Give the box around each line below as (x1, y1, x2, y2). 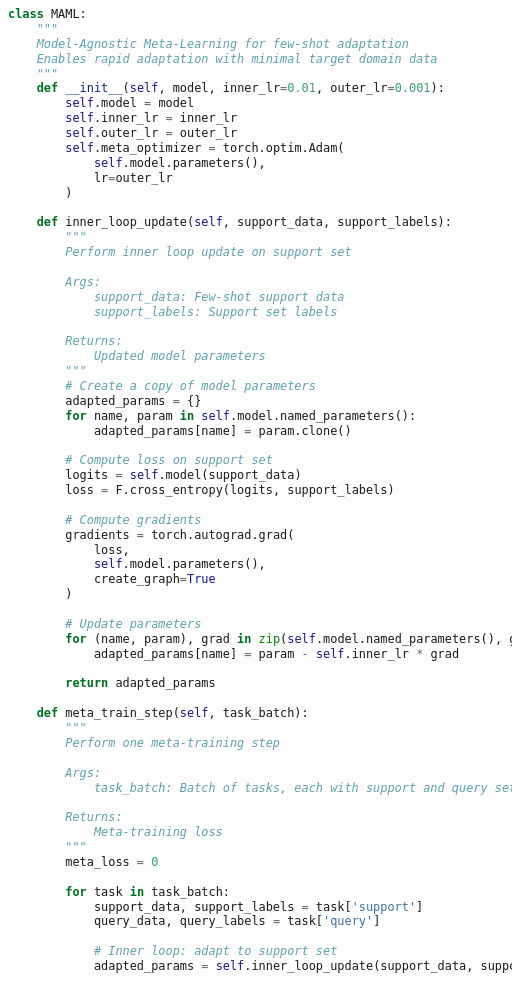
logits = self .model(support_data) (65, 468, 302, 483)
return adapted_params (65, 676, 216, 691)
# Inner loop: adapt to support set (93, 944, 338, 959)
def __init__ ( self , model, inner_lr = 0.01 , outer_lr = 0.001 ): (36, 81, 445, 96)
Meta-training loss (93, 825, 223, 840)
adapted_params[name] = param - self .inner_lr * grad (93, 646, 460, 661)
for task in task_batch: (65, 884, 230, 899)
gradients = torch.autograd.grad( (65, 527, 295, 542)
